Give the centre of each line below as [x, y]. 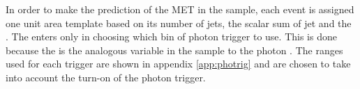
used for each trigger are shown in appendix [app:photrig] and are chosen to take [178, 64]
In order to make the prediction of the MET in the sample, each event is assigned [180, 9]
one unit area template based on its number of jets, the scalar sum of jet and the [179, 23]
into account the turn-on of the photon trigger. [106, 77]
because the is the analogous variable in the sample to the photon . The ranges [174, 50]
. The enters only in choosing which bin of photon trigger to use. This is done [171, 37]
